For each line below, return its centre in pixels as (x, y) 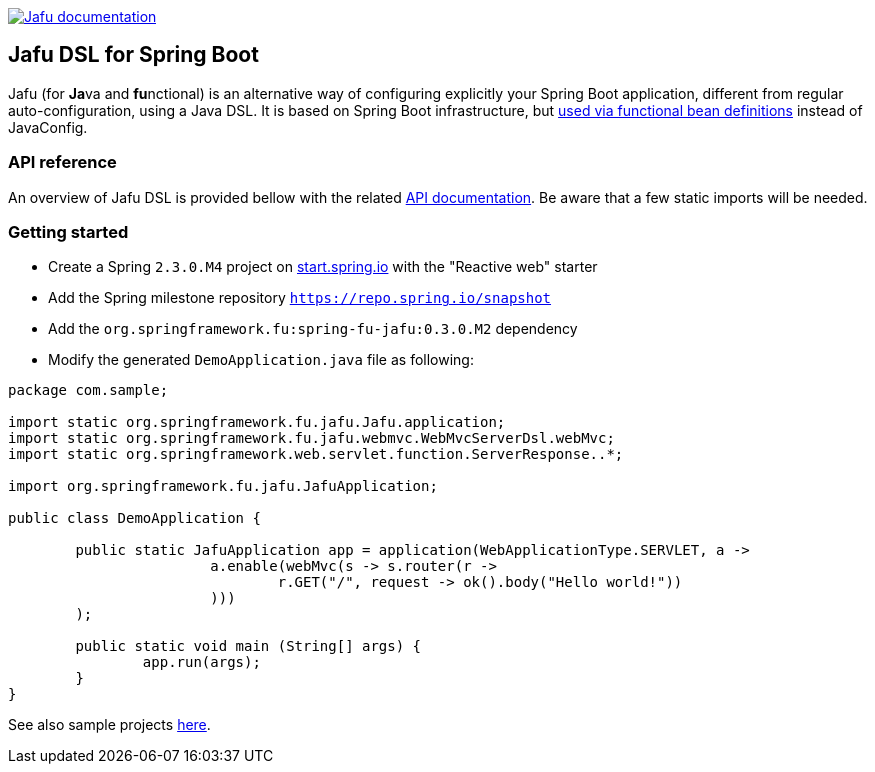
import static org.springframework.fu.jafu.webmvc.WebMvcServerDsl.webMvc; (311, 438)
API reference (62, 162)
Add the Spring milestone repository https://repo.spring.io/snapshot (300, 298)
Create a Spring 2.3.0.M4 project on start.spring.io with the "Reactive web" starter (323, 267)
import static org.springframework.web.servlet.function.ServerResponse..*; (316, 454)
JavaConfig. (48, 127)
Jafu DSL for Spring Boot (133, 55)
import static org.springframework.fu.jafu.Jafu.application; (257, 422)
